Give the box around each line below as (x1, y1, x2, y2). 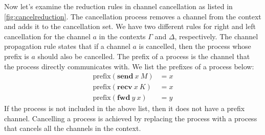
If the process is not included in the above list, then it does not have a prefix (4, 103, 245, 114)
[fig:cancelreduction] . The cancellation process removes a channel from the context (4, 11, 261, 21)
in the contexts (99, 31, 146, 41)
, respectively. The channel (174, 31, 258, 41)
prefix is (4, 50, 29, 61)
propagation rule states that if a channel (4, 41, 130, 51)
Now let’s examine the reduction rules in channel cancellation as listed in (4, 1, 233, 11)
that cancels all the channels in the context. (4, 123, 141, 133)
